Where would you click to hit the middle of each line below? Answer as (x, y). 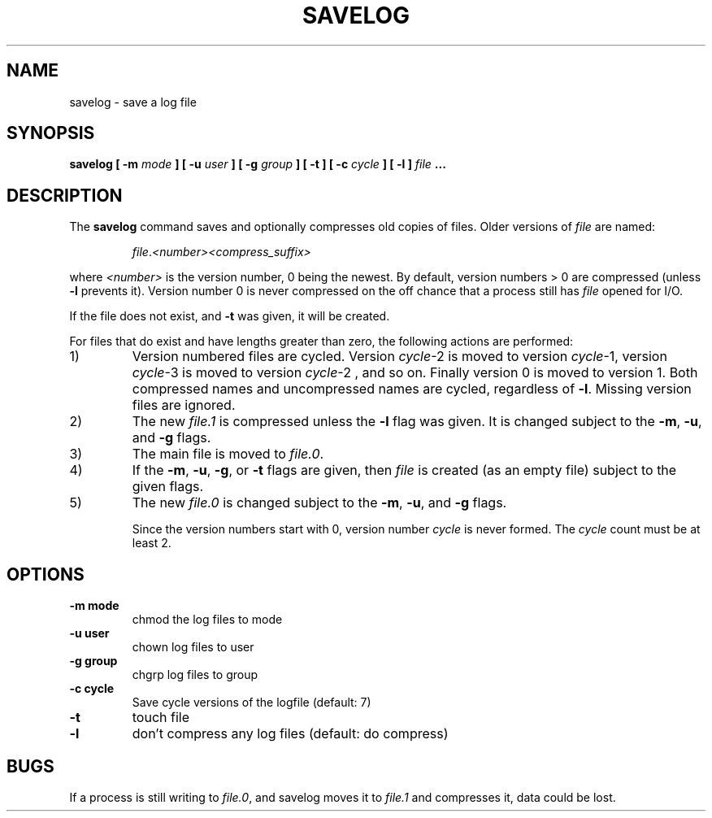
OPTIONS (46, 574)
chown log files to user (193, 647)
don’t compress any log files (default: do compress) (290, 734)
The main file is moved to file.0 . (228, 454)
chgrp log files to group (195, 675)
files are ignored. (184, 405)
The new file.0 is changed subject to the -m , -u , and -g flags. (319, 503)
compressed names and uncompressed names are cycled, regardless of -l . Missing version (412, 389)
